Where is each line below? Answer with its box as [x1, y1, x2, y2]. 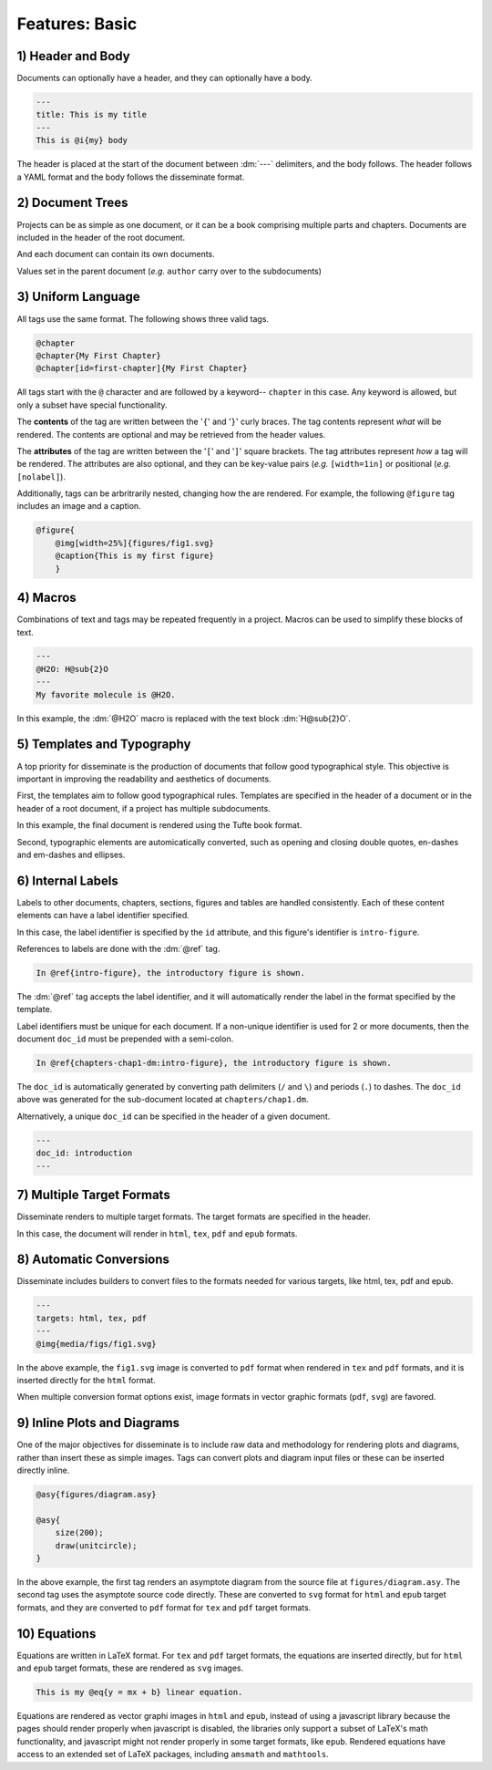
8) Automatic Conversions [16, 1252, 170, 1268]
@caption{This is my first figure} [55, 551, 214, 561]
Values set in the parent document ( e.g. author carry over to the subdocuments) [16, 265, 323, 276]
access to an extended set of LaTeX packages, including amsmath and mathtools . [16, 1749, 329, 1760]
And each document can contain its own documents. [16, 249, 216, 260]
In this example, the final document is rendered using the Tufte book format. [16, 820, 302, 831]
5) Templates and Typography [16, 737, 191, 752]
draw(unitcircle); [55, 1540, 138, 1550]
